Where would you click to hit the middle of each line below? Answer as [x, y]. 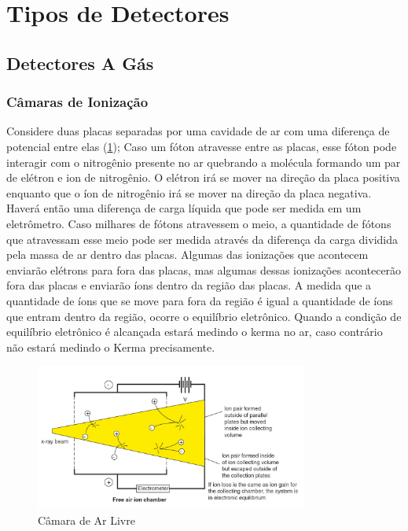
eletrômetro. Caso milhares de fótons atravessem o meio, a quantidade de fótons [199, 223]
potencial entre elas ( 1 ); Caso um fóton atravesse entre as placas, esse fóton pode [202, 146]
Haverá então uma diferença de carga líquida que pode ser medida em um [184, 208]
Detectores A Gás [80, 63]
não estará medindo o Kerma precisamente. [111, 347]
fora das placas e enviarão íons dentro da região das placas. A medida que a [189, 285]
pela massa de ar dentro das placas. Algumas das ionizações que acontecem [187, 254]
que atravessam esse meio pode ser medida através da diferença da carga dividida [202, 239]
